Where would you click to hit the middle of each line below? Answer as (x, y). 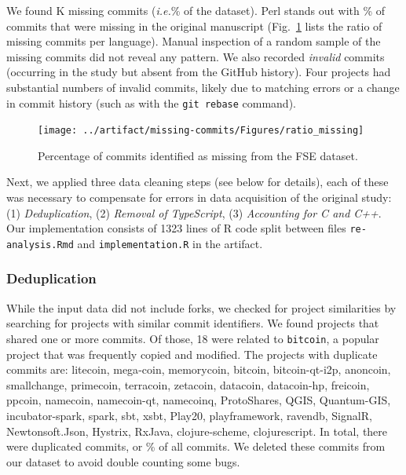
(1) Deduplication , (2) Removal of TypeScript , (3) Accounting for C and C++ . (194, 212)
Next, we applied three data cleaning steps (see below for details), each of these (198, 182)
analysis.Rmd (40, 245)
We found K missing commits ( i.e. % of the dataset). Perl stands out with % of (196, 10)
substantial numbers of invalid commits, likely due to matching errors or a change (203, 87)
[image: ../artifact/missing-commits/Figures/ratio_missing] (201, 131)
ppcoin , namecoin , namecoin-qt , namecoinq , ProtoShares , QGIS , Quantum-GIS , (199, 400)
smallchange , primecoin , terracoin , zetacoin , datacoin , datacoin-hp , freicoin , (188, 384)
